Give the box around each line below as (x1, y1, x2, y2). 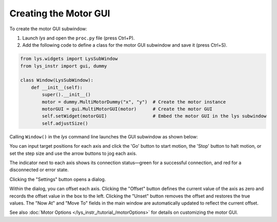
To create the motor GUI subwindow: (9, 26, 87, 32)
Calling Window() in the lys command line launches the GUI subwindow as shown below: (9, 133, 199, 139)
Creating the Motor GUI (9, 8, 110, 19)
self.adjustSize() (42, 120, 88, 126)
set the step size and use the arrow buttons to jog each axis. (9, 150, 137, 156)
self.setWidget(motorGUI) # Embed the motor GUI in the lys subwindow (42, 113, 267, 119)
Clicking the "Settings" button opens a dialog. (9, 176, 106, 182)
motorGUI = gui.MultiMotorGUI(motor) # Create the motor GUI (42, 106, 213, 112)
